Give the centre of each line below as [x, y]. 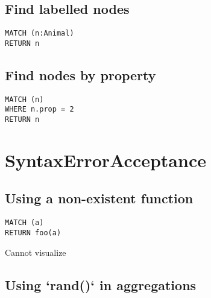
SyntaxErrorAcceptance [105, 160]
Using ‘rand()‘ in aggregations [101, 284]
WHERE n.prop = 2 [39, 109]
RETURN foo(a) [33, 233]
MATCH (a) [24, 223]
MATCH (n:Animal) [39, 33]
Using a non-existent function [99, 198]
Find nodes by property [80, 74]
